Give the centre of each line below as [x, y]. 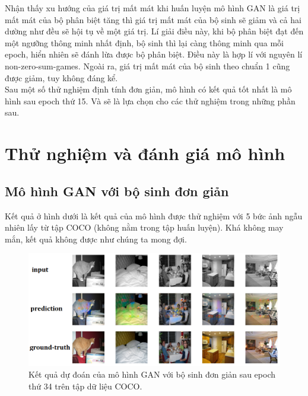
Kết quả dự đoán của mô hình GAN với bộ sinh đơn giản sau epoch [152, 374]
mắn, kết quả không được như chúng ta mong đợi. [96, 239]
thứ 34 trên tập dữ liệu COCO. [85, 386]
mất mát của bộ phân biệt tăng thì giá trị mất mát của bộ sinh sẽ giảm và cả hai [153, 19]
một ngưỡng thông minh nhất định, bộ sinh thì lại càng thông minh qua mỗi [144, 42]
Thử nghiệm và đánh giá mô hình [145, 153]
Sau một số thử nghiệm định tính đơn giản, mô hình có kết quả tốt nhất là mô [148, 89]
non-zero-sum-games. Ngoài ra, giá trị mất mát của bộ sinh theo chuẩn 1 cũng [147, 66]
